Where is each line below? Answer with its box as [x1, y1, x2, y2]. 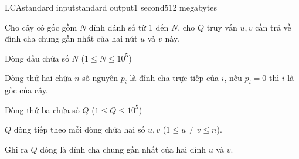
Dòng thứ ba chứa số [5, 103, 80, 116]
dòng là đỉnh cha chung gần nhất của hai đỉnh [40, 143, 206, 155]
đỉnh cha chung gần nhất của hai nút [5, 32, 138, 45]
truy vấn [206, 21, 237, 33]
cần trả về [255, 21, 291, 33]
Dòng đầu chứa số [5, 52, 69, 64]
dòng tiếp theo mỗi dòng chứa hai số [13, 123, 145, 136]
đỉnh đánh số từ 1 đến [89, 21, 169, 33]
